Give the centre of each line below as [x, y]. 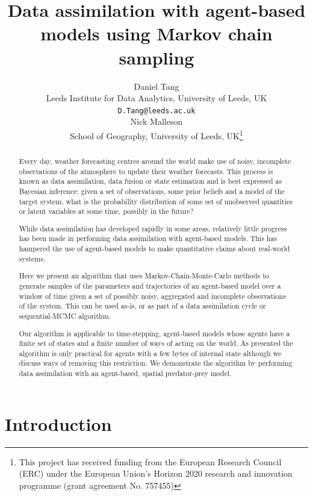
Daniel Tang [156, 86]
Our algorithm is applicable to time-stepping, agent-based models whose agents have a [154, 333]
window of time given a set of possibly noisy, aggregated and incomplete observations [152, 296]
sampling [156, 57]
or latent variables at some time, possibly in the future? [106, 211]
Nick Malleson [156, 121]
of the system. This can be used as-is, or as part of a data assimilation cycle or [142, 306]
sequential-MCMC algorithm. [65, 315]
